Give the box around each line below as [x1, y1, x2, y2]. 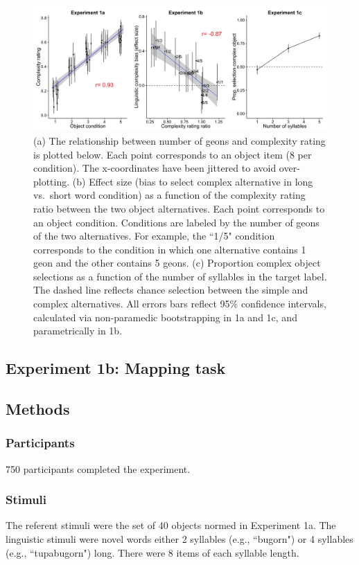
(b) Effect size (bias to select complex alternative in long [72, 174, 313, 188]
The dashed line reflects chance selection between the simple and [33, 282, 308, 297]
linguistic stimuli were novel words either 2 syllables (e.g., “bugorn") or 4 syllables [6, 532, 353, 546]
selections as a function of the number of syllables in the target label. [33, 269, 327, 283]
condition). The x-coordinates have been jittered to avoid [33, 161, 277, 175]
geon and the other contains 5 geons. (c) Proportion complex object [33, 255, 321, 270]
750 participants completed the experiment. [6, 461, 191, 476]
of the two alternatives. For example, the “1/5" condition [33, 228, 275, 243]
